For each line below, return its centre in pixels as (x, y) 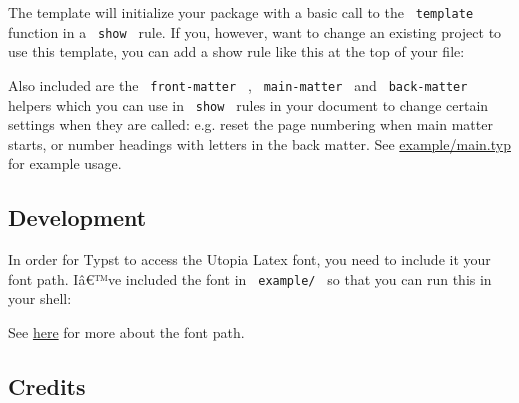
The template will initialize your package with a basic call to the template (241, 12)
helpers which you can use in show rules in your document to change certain (248, 104)
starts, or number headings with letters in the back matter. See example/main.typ (259, 143)
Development (77, 217)
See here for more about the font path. (126, 332)
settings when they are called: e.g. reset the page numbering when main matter (250, 124)
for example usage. (65, 163)
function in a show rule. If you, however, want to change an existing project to (255, 31)
